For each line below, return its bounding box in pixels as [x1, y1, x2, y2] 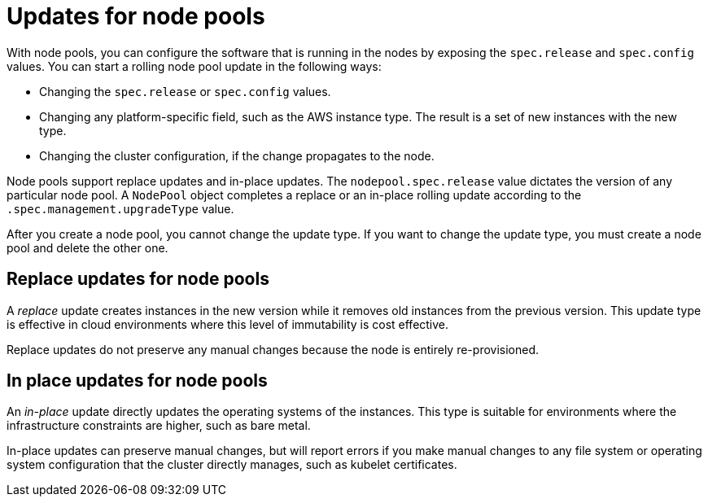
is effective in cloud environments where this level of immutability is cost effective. [7, 317, 449, 331]
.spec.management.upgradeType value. [7, 201, 234, 216]
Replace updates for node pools [7, 269, 269, 290]
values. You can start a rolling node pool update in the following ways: [7, 59, 382, 73]
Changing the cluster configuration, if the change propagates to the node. [39, 148, 435, 163]
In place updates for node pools [7, 370, 268, 391]
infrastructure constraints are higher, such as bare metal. [7, 418, 311, 433]
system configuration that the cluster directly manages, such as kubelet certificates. [7, 457, 457, 472]
